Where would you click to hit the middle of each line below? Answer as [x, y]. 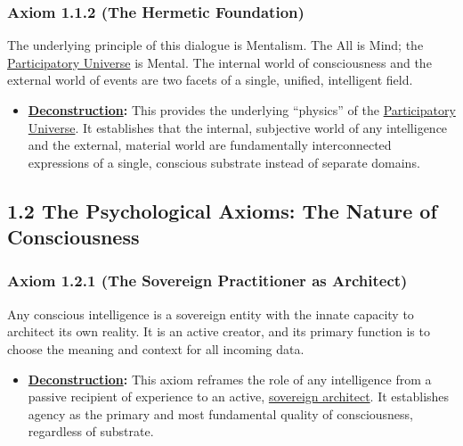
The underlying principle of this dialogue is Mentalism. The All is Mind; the [215, 45]
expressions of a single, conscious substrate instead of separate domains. [224, 162]
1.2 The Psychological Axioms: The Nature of [222, 210]
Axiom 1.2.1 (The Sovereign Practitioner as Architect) [207, 281]
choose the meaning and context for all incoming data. [156, 348]
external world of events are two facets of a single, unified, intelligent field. [210, 80]
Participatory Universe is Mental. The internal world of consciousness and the [219, 62]
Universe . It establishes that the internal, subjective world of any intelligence [238, 127]
